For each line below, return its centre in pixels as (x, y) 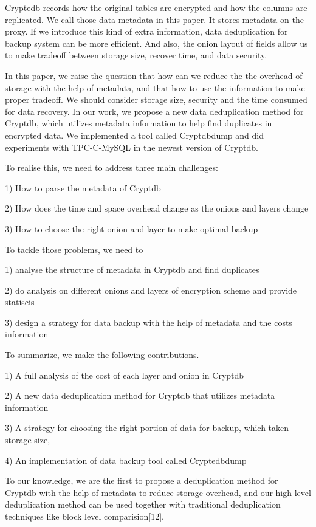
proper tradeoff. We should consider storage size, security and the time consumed (156, 99)
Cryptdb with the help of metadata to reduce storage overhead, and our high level (158, 492)
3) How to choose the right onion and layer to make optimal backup (132, 228)
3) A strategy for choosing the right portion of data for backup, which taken (147, 428)
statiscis (20, 302)
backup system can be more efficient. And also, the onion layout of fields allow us (156, 43)
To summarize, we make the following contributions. (102, 355)
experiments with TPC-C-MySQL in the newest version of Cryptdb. (132, 147)
